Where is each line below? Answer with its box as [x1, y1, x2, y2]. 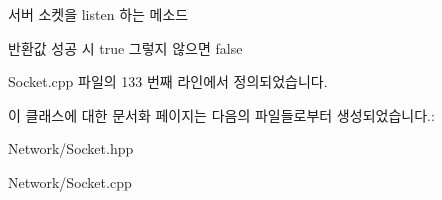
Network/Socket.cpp [8, 171, 132, 192]
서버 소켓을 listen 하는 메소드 [8, 4, 189, 24]
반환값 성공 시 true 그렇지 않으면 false [8, 37, 243, 58]
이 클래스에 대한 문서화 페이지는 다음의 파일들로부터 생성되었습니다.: [8, 104, 435, 125]
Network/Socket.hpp [8, 138, 134, 159]
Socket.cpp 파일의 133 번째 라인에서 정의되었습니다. [8, 71, 328, 92]
